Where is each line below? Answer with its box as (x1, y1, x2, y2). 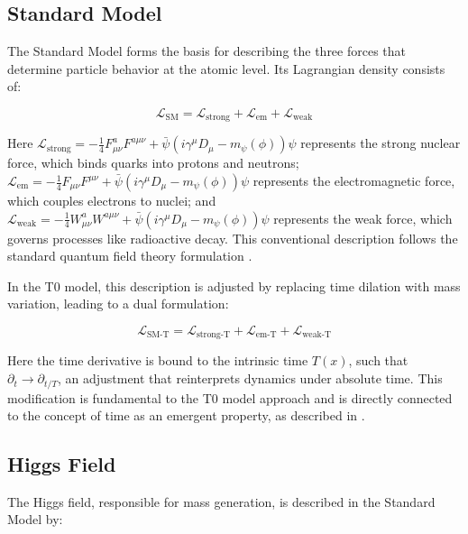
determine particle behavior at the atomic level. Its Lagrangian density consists (7, 59, 445, 78)
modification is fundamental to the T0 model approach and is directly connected (7, 388, 453, 407)
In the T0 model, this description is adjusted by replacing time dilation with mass (7, 276, 461, 295)
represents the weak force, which (273, 208, 453, 227)
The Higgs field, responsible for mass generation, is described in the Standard (7, 492, 436, 511)
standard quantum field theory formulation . (7, 246, 252, 265)
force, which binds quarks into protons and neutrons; (7, 153, 299, 172)
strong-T (196, 330, 230, 340)
